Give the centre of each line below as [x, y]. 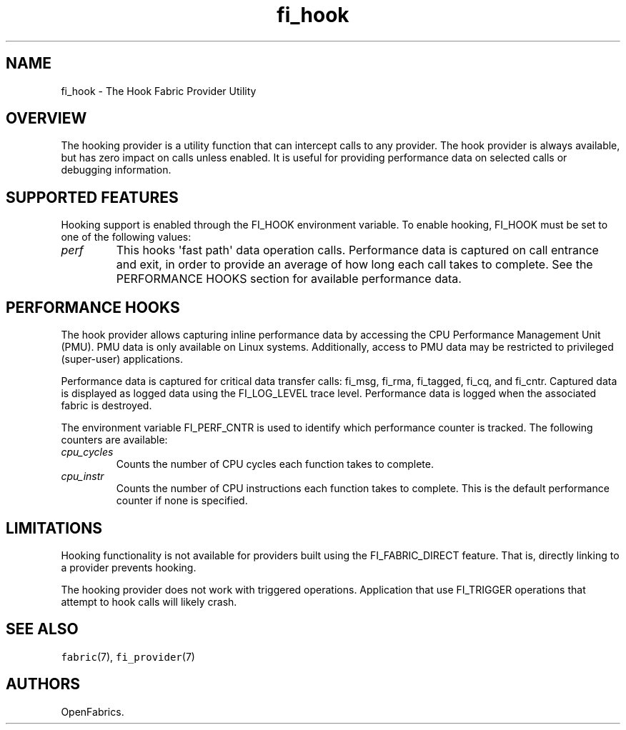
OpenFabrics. [93, 711]
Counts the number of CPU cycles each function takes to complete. [275, 464]
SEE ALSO [42, 629]
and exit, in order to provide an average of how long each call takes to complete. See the [354, 265]
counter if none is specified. [182, 501]
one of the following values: [126, 237]
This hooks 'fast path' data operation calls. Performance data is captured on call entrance [357, 250]
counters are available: [114, 440]
